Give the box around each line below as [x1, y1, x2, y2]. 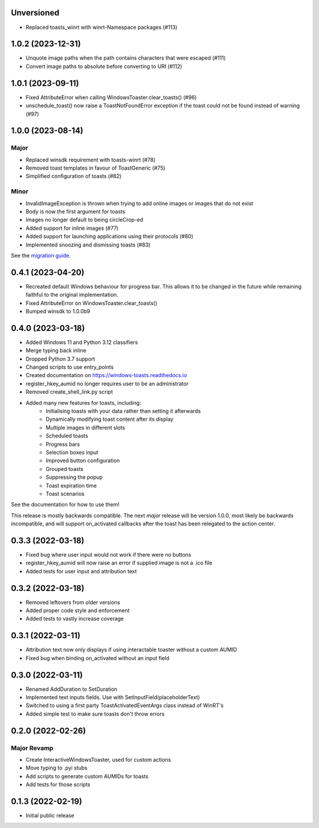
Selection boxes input [45, 449, 99, 456]
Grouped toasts [45, 465, 84, 472]
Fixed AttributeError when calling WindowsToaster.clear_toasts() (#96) [25, 93, 197, 100]
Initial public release [25, 812, 75, 819]
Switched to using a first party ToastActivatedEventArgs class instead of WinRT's [25, 702, 224, 709]
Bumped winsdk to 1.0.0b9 [25, 308, 91, 314]
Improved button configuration [45, 457, 121, 464]
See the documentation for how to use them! [11, 501, 120, 508]
